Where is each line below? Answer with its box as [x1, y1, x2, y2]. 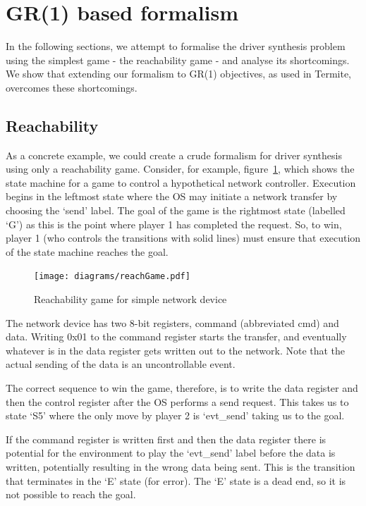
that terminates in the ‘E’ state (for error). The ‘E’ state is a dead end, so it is [6, 473, 346, 488]
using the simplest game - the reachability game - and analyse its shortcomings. [6, 52, 350, 67]
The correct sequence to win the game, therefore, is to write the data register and [6, 381, 358, 395]
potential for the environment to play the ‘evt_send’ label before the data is [6, 445, 336, 460]
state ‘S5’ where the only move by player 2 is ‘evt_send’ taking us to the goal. [6, 408, 345, 423]
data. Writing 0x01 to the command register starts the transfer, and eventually [6, 329, 347, 344]
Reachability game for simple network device [34, 292, 227, 307]
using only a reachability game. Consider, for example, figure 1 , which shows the [6, 161, 355, 176]
